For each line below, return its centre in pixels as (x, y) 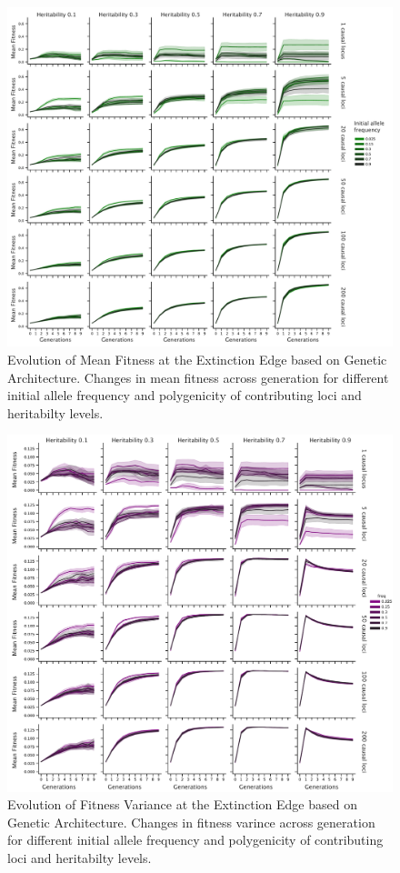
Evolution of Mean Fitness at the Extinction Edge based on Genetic (197, 360)
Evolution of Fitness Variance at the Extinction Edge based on (182, 804)
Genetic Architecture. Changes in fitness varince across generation (191, 822)
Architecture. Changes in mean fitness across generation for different (198, 377)
